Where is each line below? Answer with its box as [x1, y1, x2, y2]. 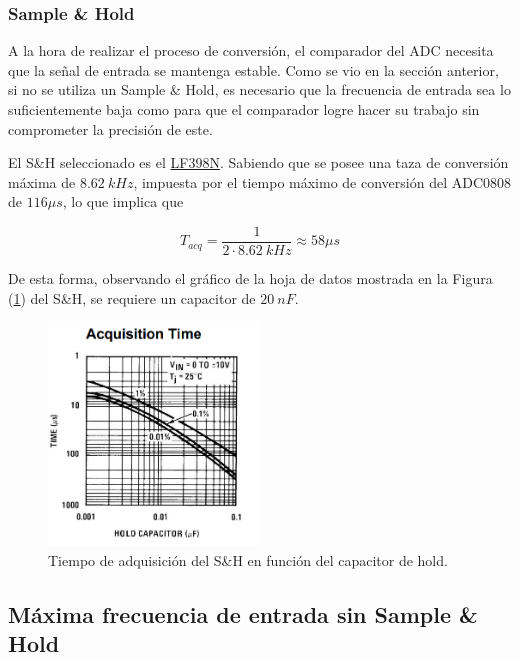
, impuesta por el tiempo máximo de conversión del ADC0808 [133, 171, 512, 192]
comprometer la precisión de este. [8, 118, 213, 139]
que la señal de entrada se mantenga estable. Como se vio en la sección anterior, [8, 59, 499, 80]
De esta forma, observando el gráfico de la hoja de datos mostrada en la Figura [8, 268, 493, 289]
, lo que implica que [62, 191, 184, 212]
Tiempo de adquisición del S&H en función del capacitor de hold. [48, 549, 448, 570]
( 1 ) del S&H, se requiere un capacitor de [8, 287, 256, 308]
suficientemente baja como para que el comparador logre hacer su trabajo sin [8, 99, 480, 119]
